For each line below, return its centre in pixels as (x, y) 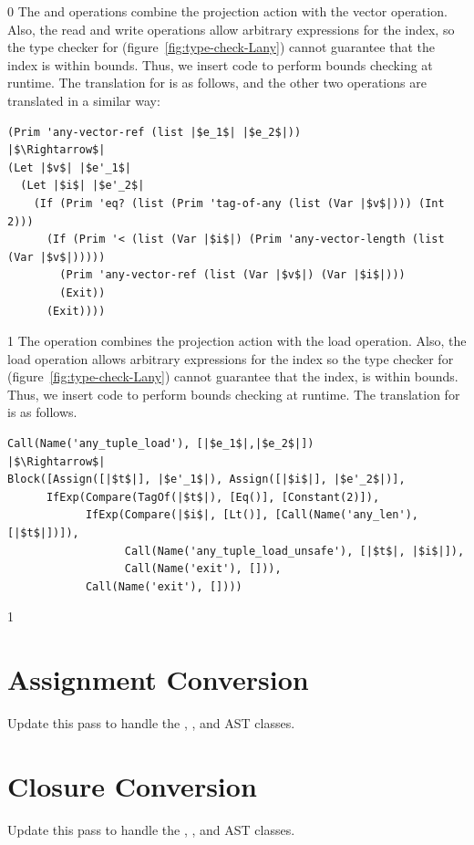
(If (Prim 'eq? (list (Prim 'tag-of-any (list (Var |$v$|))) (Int (239, 203)
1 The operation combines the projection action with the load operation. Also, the (237, 341)
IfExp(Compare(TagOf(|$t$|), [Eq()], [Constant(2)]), (213, 497)
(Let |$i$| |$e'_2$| (82, 186)
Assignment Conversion (158, 679)
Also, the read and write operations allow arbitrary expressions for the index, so (231, 29)
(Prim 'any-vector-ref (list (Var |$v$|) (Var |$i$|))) (232, 275)
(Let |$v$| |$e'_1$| (70, 167)
